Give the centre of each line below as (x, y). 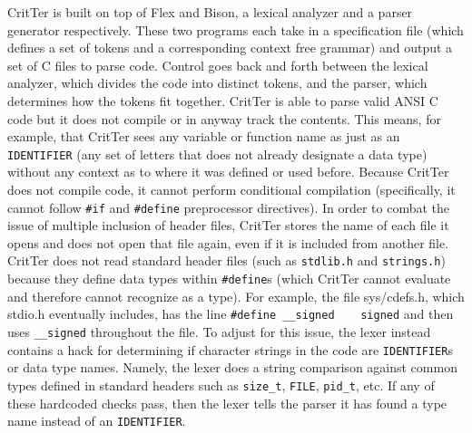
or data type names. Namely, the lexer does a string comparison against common (232, 367)
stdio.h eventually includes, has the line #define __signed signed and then (231, 314)
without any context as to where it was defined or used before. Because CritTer (228, 172)
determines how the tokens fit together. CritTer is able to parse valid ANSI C (223, 100)
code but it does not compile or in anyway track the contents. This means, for (224, 118)
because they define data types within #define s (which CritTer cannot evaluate (229, 279)
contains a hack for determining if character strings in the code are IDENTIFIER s (230, 349)
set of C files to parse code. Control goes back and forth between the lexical (218, 65)
